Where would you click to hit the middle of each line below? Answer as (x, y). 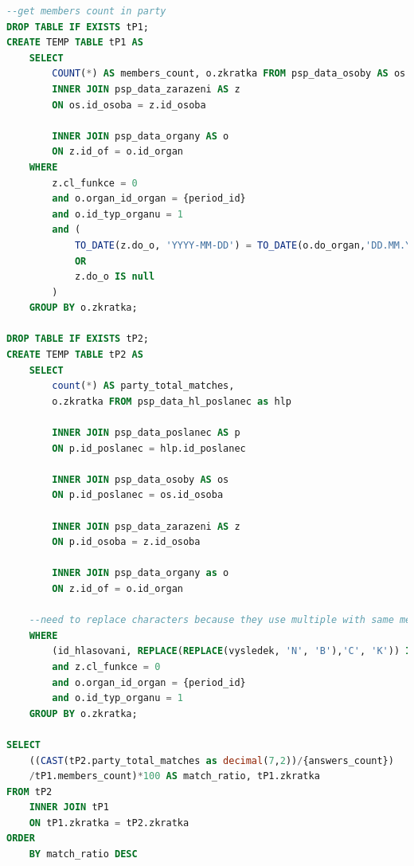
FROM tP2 (29, 792)
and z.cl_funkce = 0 (106, 666)
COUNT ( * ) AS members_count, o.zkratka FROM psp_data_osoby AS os (229, 74)
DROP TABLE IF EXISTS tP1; (78, 27)
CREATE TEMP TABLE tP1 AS (75, 43)
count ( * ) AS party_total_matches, (143, 386)
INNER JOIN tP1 (69, 807)
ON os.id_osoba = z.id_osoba (129, 105)
